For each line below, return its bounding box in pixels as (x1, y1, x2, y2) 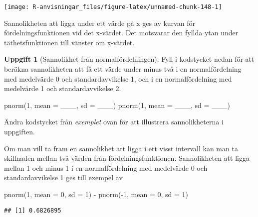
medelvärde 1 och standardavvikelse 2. (4, 83, 121, 94)
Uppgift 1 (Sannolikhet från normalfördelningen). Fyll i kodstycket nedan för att (4, 54, 255, 64)
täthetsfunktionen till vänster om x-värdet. (4, 37, 135, 47)
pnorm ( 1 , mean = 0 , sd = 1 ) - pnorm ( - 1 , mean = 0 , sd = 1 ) (4, 189, 189, 199)
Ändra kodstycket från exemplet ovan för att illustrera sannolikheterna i (4, 116, 224, 127)
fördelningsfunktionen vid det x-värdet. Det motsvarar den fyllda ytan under (4, 27, 239, 38)
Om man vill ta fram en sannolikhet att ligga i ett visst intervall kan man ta (4, 143, 238, 153)
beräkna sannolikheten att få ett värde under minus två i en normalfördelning (4, 64, 242, 74)
